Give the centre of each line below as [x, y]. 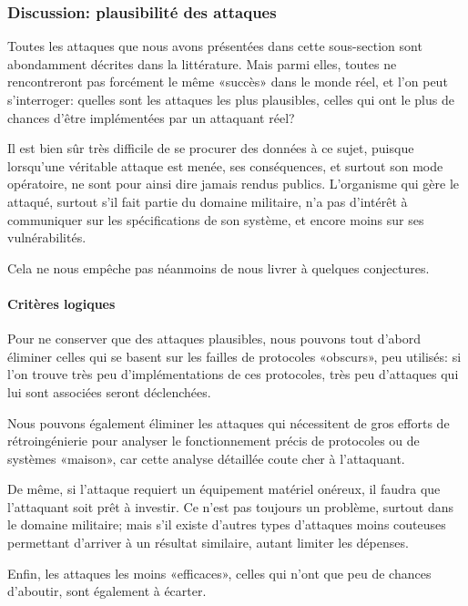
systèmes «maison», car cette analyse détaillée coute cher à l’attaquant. [206, 458]
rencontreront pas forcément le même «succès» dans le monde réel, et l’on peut [228, 82]
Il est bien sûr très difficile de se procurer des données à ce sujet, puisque [211, 148]
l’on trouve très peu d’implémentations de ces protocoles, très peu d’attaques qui [233, 374]
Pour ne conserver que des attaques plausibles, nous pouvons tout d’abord [214, 339]
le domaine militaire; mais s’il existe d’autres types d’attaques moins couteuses [227, 524]
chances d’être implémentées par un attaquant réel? [151, 117]
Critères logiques [61, 303]
